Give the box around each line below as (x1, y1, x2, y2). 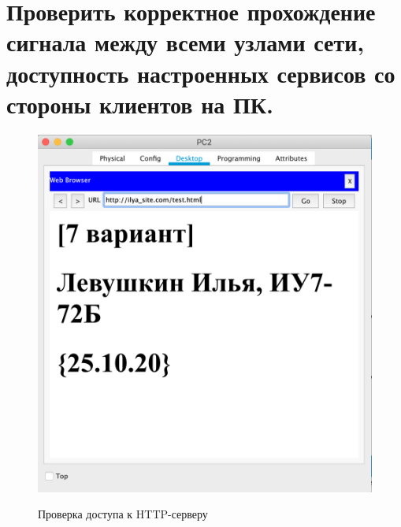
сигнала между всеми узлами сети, (6, 26, 365, 58)
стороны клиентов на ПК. (6, 87, 274, 120)
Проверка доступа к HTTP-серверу (38, 506, 208, 522)
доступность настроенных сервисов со (6, 57, 395, 89)
